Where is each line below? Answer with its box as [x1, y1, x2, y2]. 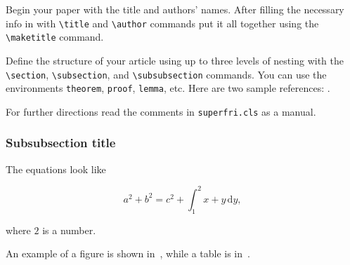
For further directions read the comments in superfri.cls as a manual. [6, 104, 316, 118]
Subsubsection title [6, 134, 116, 151]
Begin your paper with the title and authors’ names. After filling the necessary [6, 2, 344, 16]
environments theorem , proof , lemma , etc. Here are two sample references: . [6, 81, 330, 95]
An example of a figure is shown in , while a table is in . [6, 246, 250, 261]
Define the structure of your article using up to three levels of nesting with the [6, 53, 344, 67]
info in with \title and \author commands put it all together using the [6, 15, 319, 30]
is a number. [42, 222, 96, 237]
